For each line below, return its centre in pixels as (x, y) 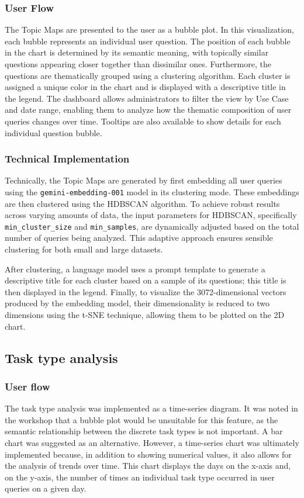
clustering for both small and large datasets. (84, 249)
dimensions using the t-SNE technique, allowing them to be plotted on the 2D (145, 315)
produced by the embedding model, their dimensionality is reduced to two (137, 303)
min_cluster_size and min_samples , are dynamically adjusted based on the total (152, 226)
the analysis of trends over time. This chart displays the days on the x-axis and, (148, 466)
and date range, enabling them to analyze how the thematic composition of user (148, 110)
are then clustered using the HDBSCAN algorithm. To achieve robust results (142, 203)
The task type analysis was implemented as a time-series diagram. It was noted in (151, 408)
